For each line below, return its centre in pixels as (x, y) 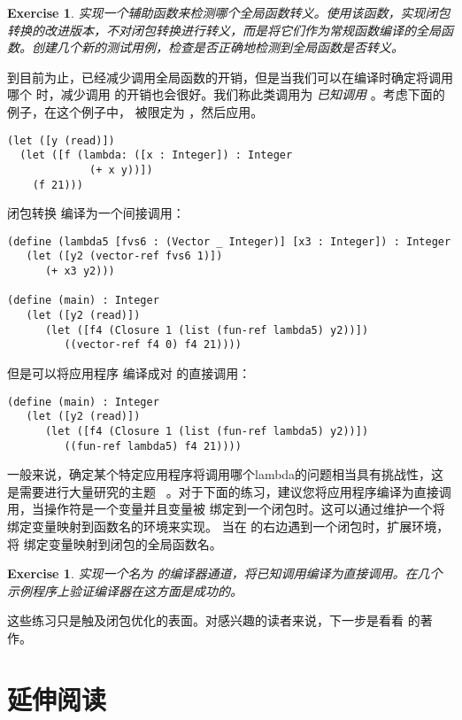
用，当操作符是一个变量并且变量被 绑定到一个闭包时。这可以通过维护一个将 (226, 509)
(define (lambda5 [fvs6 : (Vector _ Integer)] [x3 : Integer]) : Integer (229, 241)
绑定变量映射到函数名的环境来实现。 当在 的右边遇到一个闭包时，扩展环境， (228, 526)
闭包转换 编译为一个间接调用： (96, 213)
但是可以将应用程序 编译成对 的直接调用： (129, 373)
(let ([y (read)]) (61, 140)
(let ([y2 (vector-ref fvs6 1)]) (124, 256)
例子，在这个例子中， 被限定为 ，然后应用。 (135, 111)
